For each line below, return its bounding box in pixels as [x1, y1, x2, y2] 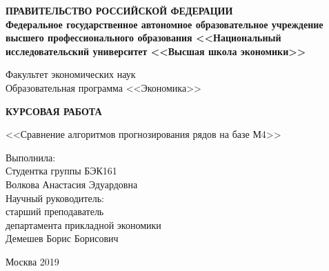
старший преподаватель [6, 204, 104, 219]
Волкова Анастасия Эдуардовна [6, 177, 138, 191]
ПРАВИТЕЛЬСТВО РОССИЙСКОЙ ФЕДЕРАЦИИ [6, 3, 233, 17]
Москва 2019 [6, 254, 59, 268]
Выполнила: [6, 150, 56, 164]
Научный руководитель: [6, 190, 104, 205]
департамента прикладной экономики [6, 217, 161, 232]
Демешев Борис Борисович [6, 231, 119, 245]
